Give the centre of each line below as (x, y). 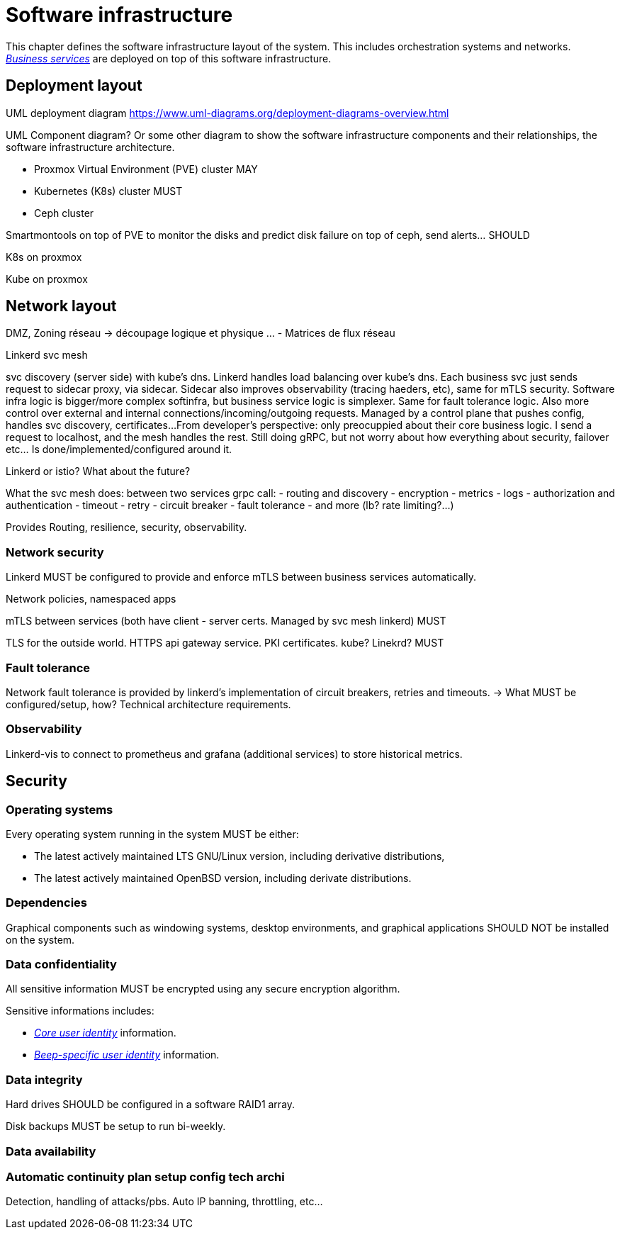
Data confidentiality (61, 965)
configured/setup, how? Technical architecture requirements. (148, 704)
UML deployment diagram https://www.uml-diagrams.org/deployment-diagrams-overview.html (227, 113)
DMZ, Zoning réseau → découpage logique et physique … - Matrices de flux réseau (201, 333)
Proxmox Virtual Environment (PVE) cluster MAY (146, 169)
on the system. (40, 939)
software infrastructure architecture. (90, 147)
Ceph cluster (64, 213)
